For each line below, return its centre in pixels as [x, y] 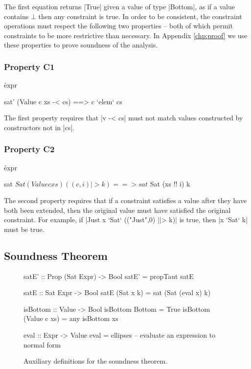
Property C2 [29, 149]
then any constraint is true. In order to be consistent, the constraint [140, 16]
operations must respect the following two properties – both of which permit [118, 26]
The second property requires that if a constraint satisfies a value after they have [125, 200]
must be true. [24, 229]
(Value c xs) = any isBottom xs [71, 318]
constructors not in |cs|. [39, 127]
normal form [42, 344]
